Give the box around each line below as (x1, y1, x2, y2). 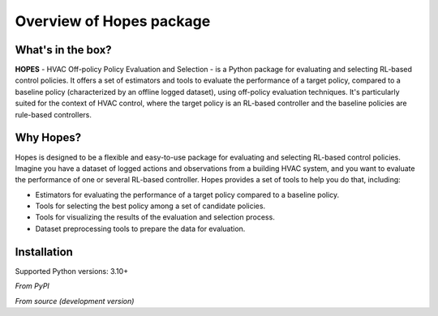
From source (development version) (15, 296, 135, 305)
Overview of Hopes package (15, 12, 211, 30)
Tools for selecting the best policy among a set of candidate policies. (35, 201, 266, 211)
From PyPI (15, 281, 50, 291)
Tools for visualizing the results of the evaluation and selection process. (35, 212, 275, 222)
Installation (15, 245, 73, 258)
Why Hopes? (15, 130, 81, 145)
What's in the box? (15, 43, 113, 57)
